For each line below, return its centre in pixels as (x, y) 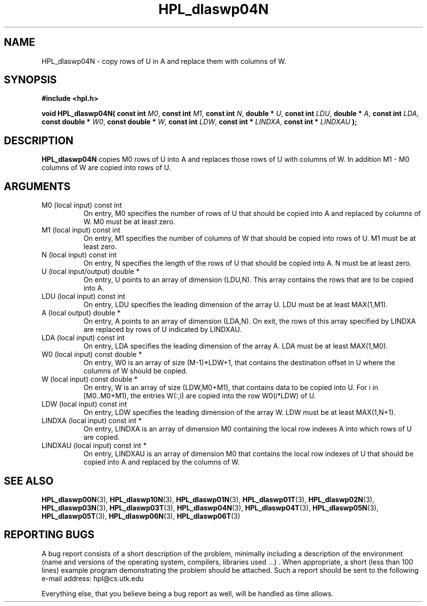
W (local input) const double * (90, 379)
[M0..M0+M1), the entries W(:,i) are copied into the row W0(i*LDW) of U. (200, 396)
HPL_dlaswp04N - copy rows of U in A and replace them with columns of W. (164, 61)
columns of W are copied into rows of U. (106, 168)
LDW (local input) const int (84, 404)
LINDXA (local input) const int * (92, 421)
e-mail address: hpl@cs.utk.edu (93, 578)
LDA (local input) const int (83, 338)
